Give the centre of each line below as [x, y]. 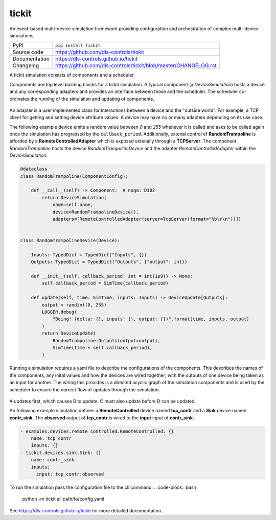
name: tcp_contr [51, 439]
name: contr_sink [53, 460]
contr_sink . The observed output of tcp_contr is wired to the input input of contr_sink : [102, 418]
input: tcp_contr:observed [70, 474]
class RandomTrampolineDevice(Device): [70, 241]
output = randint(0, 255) [74, 305]
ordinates [19, 99]
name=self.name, [73, 205]
